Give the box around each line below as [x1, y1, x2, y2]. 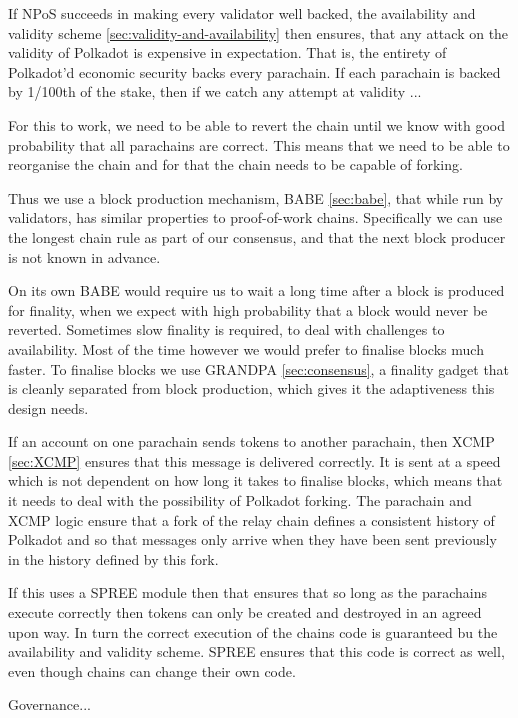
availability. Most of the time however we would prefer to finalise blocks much [8, 338, 484, 359]
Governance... [8, 694, 91, 715]
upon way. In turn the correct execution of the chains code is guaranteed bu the [8, 621, 498, 642]
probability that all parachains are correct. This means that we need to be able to [8, 134, 510, 155]
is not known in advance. [8, 246, 161, 267]
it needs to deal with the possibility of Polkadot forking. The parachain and [8, 490, 472, 511]
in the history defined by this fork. [8, 548, 219, 569]
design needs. [8, 397, 89, 418]
